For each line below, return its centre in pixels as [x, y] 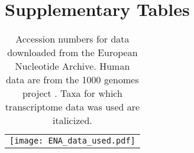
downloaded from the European [72, 53]
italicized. [72, 121]
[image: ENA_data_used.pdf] [72, 141]
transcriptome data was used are [72, 107]
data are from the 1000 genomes [72, 80]
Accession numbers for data [72, 39]
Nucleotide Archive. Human [72, 66]
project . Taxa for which [72, 93]
